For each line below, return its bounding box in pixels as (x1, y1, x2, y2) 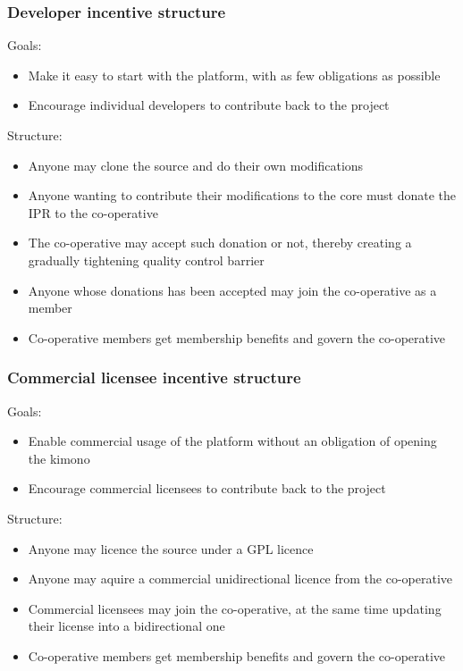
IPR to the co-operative (28, 203, 158, 222)
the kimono (28, 449, 90, 467)
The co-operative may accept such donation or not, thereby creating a (28, 233, 412, 252)
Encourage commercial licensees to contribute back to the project (28, 479, 386, 498)
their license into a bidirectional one (28, 616, 225, 635)
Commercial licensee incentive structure (7, 366, 301, 389)
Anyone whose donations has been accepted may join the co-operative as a (28, 281, 437, 299)
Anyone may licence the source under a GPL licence (28, 539, 314, 558)
